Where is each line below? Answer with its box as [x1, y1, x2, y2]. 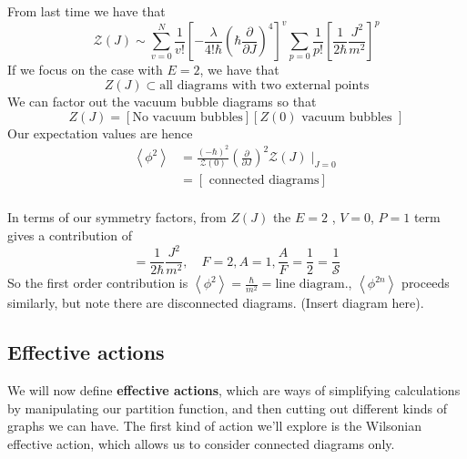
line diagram [275, 278, 345, 291]
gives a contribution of [7, 226, 133, 245]
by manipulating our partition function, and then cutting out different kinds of [7, 398, 447, 417]
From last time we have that [7, 2, 166, 20]
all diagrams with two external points [159, 79, 370, 93]
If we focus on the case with [7, 60, 163, 79]
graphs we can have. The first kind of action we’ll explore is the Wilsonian [7, 416, 422, 435]
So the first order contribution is [7, 273, 188, 292]
